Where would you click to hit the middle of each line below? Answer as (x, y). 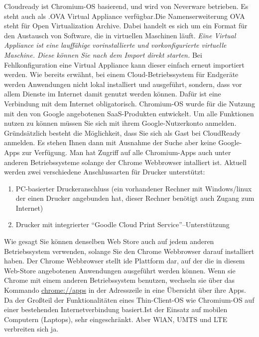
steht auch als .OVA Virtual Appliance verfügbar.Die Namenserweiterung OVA (125, 16)
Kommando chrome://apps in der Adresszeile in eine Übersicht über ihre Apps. (125, 290)
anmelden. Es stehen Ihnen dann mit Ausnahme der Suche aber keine (110, 142)
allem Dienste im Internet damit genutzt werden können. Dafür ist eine (113, 94)
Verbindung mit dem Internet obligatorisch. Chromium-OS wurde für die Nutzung (129, 103)
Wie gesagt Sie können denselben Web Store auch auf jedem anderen (109, 241)
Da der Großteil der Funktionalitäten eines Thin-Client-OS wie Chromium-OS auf (129, 299)
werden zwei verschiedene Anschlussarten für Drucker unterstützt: (105, 172)
